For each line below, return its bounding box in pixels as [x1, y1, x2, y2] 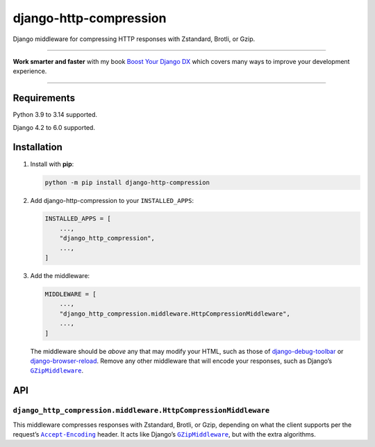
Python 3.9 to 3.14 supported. [12, 111, 97, 119]
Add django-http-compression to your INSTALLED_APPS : [30, 196, 194, 204]
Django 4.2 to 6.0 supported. [12, 123, 95, 131]
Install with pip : [30, 160, 74, 168]
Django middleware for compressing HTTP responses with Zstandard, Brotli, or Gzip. [12, 35, 256, 43]
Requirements [12, 92, 76, 104]
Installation [12, 141, 62, 153]
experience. [12, 67, 47, 76]
